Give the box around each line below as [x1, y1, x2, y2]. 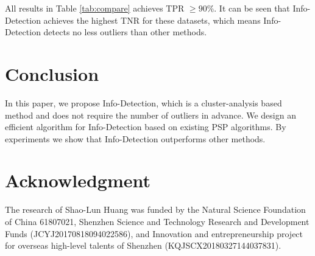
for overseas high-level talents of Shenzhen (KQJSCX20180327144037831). [5, 239, 281, 252]
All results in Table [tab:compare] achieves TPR [5, 2, 185, 14]
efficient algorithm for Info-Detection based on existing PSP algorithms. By [5, 120, 286, 133]
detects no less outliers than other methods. [43, 26, 207, 38]
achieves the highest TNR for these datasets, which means [43, 13, 261, 26]
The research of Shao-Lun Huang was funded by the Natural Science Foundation [5, 203, 306, 216]
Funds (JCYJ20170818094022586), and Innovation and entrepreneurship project [5, 227, 303, 240]
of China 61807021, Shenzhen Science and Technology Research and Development [5, 215, 310, 227]
